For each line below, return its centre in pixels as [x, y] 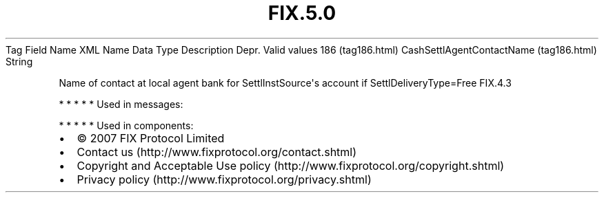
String [19, 61]
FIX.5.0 [302, 13]
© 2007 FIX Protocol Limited [151, 138]
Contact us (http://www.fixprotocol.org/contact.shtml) [217, 152]
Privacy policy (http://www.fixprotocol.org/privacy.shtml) [224, 179]
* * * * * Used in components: [126, 125]
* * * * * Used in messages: [121, 104]
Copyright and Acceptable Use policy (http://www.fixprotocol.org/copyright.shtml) [291, 165]
